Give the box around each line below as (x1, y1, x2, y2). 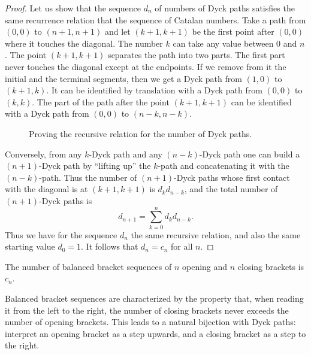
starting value (5, 240, 55, 253)
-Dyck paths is (39, 194, 92, 207)
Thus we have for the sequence (5, 228, 117, 241)
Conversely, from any (5, 147, 82, 160)
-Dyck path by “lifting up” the (39, 159, 151, 172)
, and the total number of (184, 183, 278, 195)
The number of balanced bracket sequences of (5, 260, 172, 272)
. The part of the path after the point (32, 95, 170, 108)
